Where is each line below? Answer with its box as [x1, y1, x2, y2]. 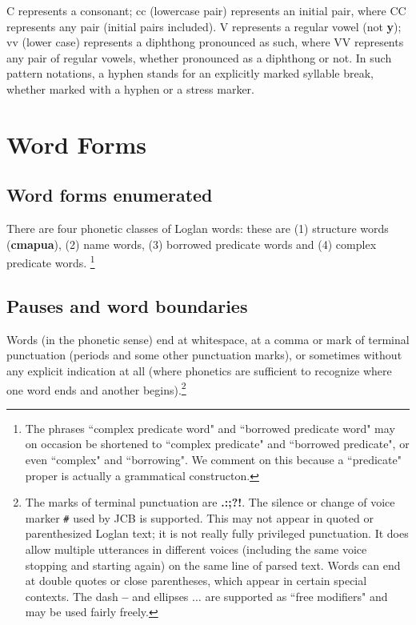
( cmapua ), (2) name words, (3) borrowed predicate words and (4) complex [6, 235, 377, 252]
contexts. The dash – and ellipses [25, 587, 189, 604]
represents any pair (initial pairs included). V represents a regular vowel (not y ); [6, 18, 402, 34]
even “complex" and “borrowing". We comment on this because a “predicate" [25, 451, 402, 467]
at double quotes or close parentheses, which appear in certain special [25, 572, 367, 589]
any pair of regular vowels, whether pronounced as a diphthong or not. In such [6, 49, 392, 66]
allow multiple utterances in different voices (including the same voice [25, 541, 367, 558]
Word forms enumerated [6, 182, 213, 207]
